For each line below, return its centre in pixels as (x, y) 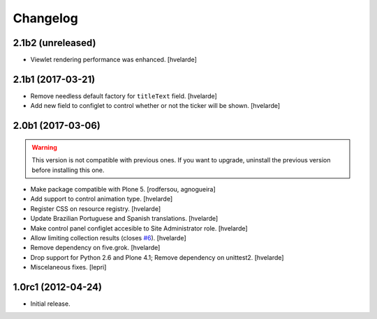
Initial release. (50, 304)
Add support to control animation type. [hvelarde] (102, 199)
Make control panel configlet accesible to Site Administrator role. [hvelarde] (139, 228)
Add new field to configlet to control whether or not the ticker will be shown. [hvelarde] (155, 106)
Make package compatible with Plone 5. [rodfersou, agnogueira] (123, 189)
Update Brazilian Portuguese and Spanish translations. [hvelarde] (124, 219)
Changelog (45, 18)
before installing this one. (68, 170)
